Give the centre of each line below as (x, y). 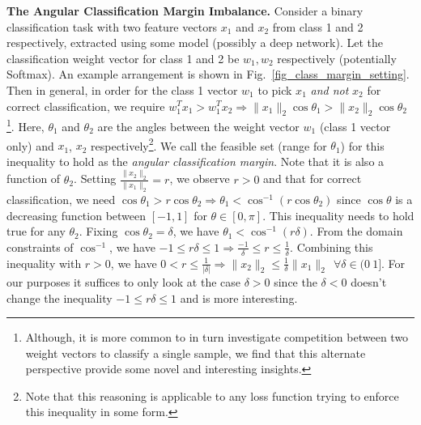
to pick (275, 89)
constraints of (40, 246)
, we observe (200, 178)
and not (330, 89)
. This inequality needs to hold (338, 215)
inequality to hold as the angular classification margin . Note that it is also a (196, 161)
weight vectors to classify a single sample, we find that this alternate (196, 353)
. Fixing (98, 231)
